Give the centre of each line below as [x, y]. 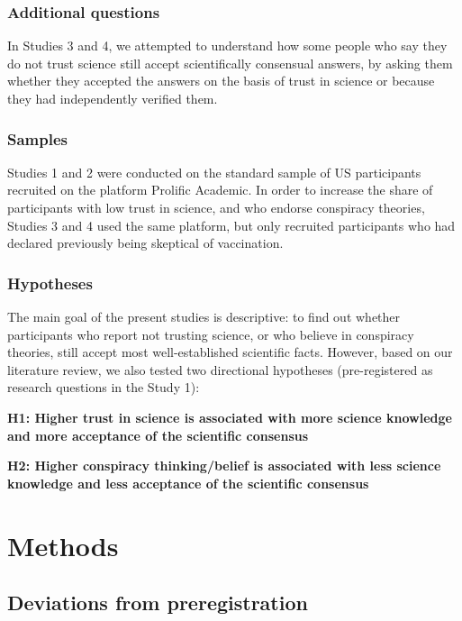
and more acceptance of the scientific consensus [158, 435]
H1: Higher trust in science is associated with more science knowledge [230, 417]
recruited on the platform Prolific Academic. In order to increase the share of [220, 190]
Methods [63, 545]
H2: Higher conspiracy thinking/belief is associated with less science [224, 466]
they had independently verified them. [113, 98]
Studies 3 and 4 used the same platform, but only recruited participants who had [231, 225]
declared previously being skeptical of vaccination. [145, 243]
